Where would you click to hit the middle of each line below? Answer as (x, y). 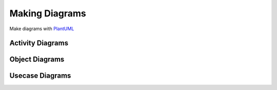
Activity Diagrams (39, 43)
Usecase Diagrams (40, 76)
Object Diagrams (37, 60)
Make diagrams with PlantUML (42, 29)
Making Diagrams (48, 13)
